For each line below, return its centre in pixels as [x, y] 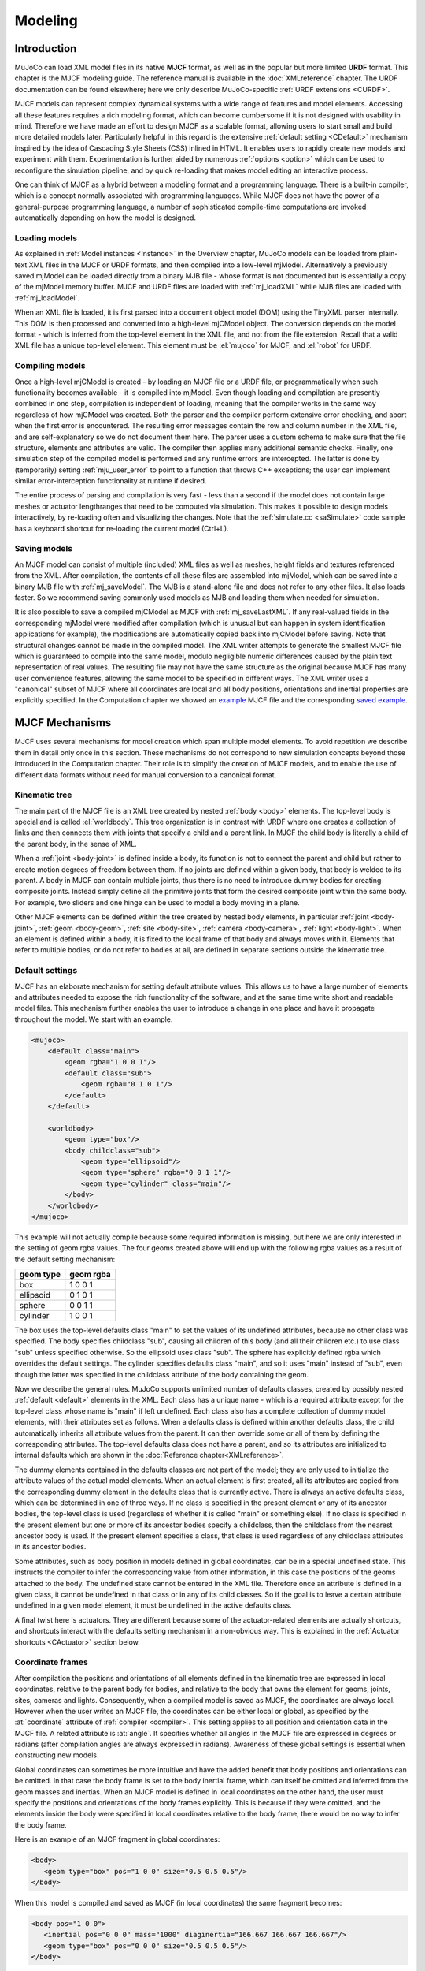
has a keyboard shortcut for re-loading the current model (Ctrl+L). [122, 528]
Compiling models [50, 366]
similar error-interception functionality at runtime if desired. [111, 481]
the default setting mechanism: [65, 1259]
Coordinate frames [51, 1662]
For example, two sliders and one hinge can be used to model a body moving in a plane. [157, 902]
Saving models [44, 549]
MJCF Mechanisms [63, 723]
